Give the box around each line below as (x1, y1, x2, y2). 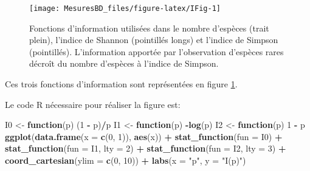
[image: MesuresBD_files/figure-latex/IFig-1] (29, 4, 221, 13)
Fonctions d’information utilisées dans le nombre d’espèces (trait (29, 21, 269, 34)
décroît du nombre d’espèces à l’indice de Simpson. (29, 57, 219, 70)
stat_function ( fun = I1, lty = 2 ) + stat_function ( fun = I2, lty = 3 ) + (5, 142, 286, 155)
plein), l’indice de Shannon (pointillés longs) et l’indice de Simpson (29, 33, 278, 46)
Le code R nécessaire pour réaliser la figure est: (5, 98, 181, 110)
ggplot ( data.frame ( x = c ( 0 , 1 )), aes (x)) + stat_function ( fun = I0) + (5, 130, 283, 142)
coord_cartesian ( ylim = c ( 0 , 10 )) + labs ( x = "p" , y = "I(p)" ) (5, 154, 246, 166)
